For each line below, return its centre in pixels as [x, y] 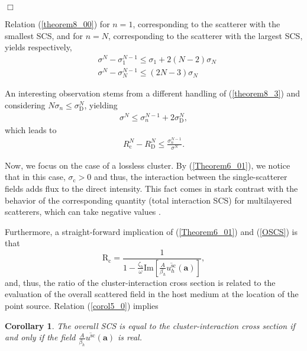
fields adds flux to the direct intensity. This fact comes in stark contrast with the [151, 188]
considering [25, 104]
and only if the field [40, 337]
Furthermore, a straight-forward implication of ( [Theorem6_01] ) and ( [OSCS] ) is [151, 231]
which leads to [31, 129]
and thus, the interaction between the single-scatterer [190, 177]
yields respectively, [38, 47]
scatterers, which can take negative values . [83, 212]
